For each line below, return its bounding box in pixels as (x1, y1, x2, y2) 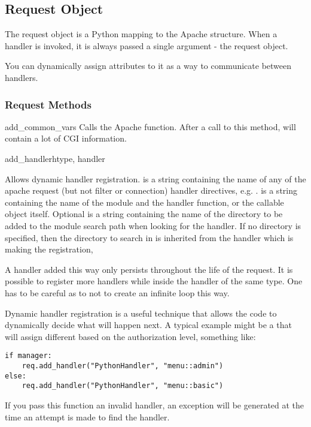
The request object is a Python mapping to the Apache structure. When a (5, 28, 278, 40)
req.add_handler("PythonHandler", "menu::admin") (22, 361, 224, 370)
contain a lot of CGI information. (5, 132, 127, 145)
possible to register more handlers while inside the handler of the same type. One (5, 275, 303, 287)
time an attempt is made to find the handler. (5, 410, 170, 423)
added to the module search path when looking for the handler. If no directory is (5, 219, 301, 231)
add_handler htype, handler (5, 152, 105, 164)
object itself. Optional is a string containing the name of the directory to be (5, 208, 283, 220)
